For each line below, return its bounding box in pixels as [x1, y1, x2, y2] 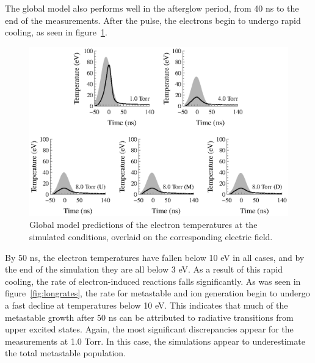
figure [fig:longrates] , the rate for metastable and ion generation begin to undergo [5, 287, 310, 299]
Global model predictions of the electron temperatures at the [29, 218, 258, 231]
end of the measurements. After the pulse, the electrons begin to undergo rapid [5, 13, 301, 26]
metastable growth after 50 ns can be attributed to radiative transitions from [5, 310, 294, 323]
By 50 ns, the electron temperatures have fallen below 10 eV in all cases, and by [5, 251, 305, 263]
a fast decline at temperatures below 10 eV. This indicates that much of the [5, 298, 288, 311]
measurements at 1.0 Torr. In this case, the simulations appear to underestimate [5, 334, 305, 347]
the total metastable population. [5, 346, 126, 359]
